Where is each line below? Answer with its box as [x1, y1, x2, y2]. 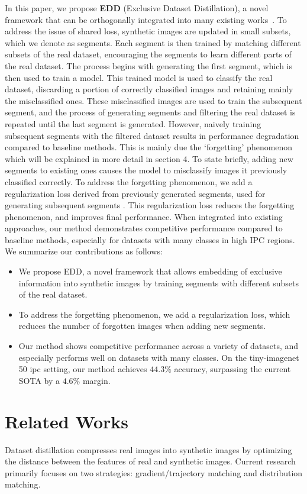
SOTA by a [18, 374, 60, 386]
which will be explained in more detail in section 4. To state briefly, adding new [5, 152, 293, 164]
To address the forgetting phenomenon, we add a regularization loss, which [18, 308, 290, 320]
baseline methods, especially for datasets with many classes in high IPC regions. [5, 233, 295, 246]
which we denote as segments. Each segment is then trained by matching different [5, 36, 301, 49]
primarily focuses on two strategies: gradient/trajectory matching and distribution [5, 466, 303, 479]
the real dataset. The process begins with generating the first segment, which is [5, 59, 292, 72]
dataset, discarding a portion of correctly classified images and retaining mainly [5, 83, 293, 95]
